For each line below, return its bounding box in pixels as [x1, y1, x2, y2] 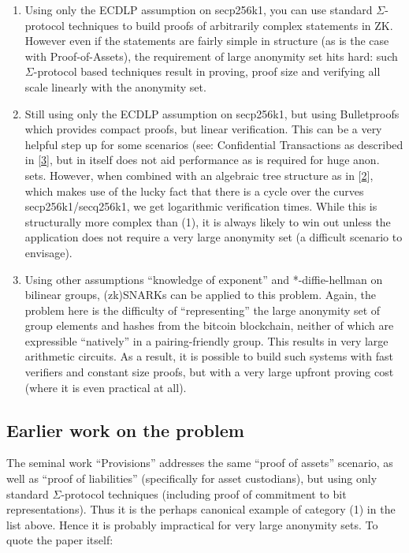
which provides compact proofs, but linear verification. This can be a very [24, 121, 382, 137]
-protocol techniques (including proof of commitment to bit [61, 485, 347, 502]
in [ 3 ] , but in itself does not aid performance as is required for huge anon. [24, 151, 380, 168]
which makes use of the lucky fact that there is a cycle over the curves [24, 182, 364, 199]
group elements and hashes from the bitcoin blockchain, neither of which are [24, 317, 394, 334]
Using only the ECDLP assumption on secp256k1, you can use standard [24, 2, 373, 17]
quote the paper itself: [6, 532, 113, 548]
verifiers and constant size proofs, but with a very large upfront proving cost [24, 364, 394, 380]
